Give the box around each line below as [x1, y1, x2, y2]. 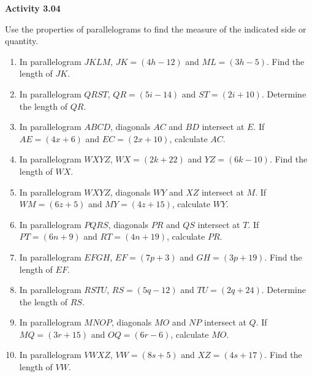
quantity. [5, 34, 39, 47]
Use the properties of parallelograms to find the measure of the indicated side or [5, 22, 306, 35]
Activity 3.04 [5, 2, 61, 14]
